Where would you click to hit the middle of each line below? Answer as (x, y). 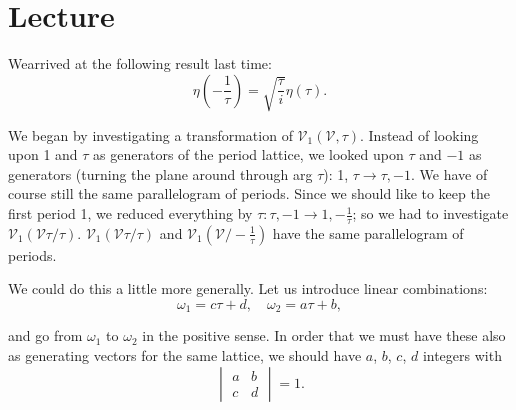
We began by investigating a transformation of (150, 134)
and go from (45, 335)
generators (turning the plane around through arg (160, 173)
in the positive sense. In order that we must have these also (324, 335)
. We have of (449, 173)
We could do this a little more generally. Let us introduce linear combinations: (248, 288)
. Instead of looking (419, 134)
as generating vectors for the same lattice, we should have (185, 355)
